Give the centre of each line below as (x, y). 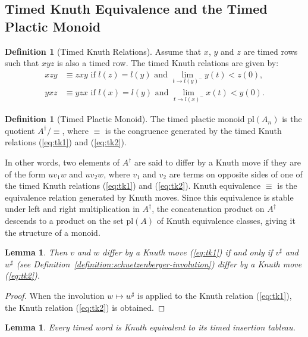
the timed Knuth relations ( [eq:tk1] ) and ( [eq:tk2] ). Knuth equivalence (133, 185)
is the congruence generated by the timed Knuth (193, 130)
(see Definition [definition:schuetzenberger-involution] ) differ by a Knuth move (159, 263)
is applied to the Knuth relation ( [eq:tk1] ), (214, 295)
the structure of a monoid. (53, 232)
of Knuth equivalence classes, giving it (226, 221)
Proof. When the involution (55, 295)
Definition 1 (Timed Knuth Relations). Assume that (103, 51)
